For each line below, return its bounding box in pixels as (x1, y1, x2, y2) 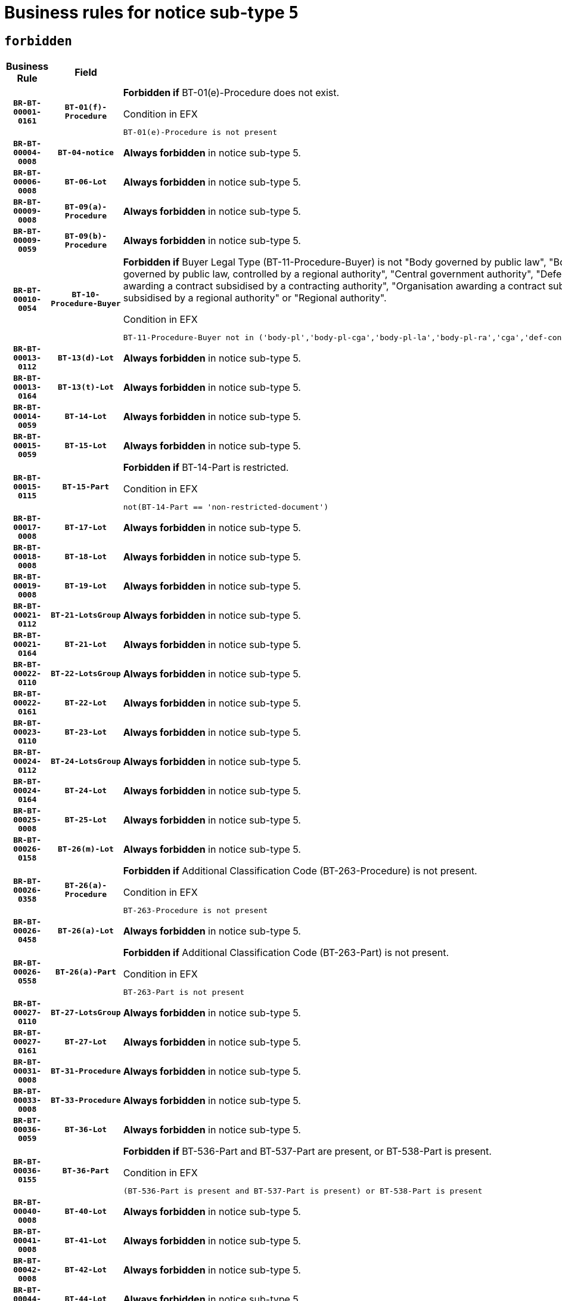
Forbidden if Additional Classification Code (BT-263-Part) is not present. (123, 947, 449, 959)
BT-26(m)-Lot (58, 844, 114, 854)
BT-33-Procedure (51, 1096, 121, 1105)
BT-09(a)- (64, 202, 107, 211)
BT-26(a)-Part (55, 967, 116, 976)
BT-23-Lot (64, 727, 107, 737)
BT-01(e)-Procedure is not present (123, 128, 277, 137)
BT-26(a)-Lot (58, 926, 114, 936)
